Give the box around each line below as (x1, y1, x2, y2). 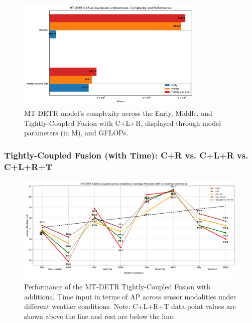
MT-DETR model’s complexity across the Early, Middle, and (24, 107, 212, 118)
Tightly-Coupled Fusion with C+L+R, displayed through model (24, 117, 221, 128)
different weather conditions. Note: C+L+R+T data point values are (24, 301, 236, 311)
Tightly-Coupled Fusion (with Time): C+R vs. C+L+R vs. (4, 148, 248, 161)
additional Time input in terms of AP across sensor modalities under (24, 291, 236, 301)
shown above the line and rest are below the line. (24, 310, 175, 321)
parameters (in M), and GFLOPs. (24, 127, 129, 138)
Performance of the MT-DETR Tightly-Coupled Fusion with (24, 281, 210, 291)
